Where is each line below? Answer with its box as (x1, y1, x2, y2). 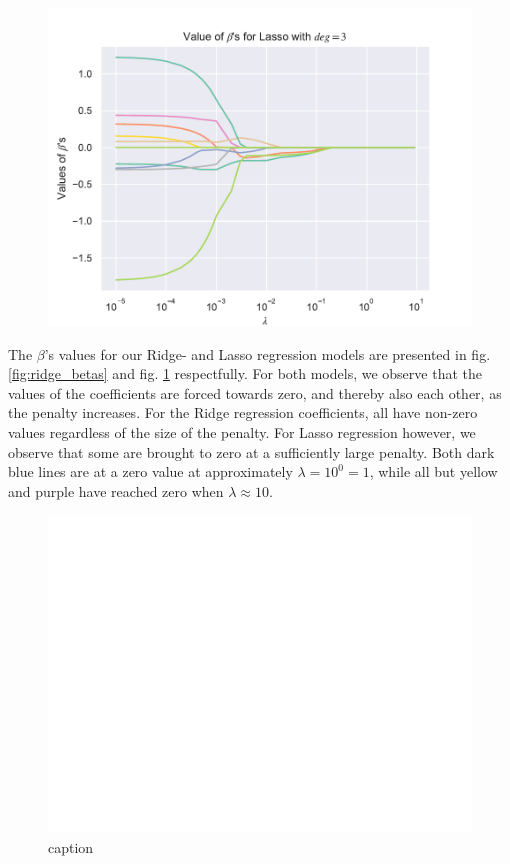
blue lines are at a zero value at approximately (8, 461, 293, 482)
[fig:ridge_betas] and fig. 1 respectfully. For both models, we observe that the (8, 363, 482, 384)
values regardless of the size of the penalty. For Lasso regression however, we (8, 421, 476, 442)
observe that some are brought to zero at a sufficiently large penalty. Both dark (8, 441, 495, 462)
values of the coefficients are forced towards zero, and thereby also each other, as (8, 382, 502, 403)
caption (48, 836, 94, 857)
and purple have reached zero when (8, 480, 224, 501)
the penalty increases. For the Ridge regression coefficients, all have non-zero (8, 402, 478, 423)
